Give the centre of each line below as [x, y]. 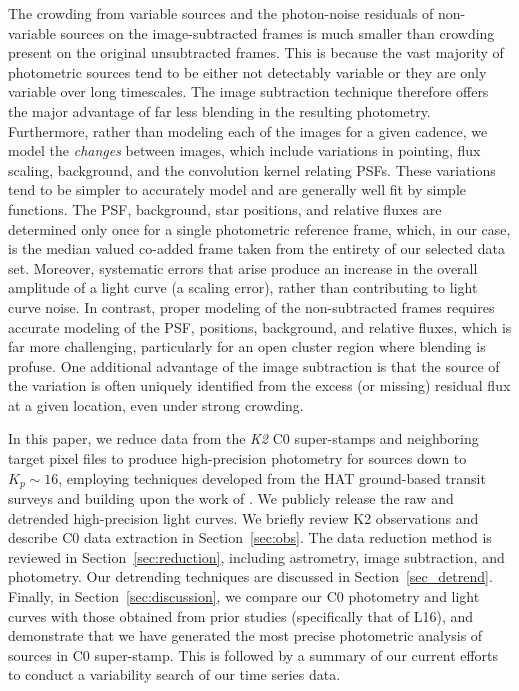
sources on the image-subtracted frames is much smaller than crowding [277, 32]
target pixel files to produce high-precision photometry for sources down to [237, 458]
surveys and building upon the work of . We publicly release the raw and [231, 498]
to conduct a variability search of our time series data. [174, 674]
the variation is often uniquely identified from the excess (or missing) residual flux [259, 385]
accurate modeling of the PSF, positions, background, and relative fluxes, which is [260, 326]
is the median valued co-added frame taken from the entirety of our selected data [256, 248]
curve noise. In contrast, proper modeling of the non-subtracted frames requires [251, 306]
